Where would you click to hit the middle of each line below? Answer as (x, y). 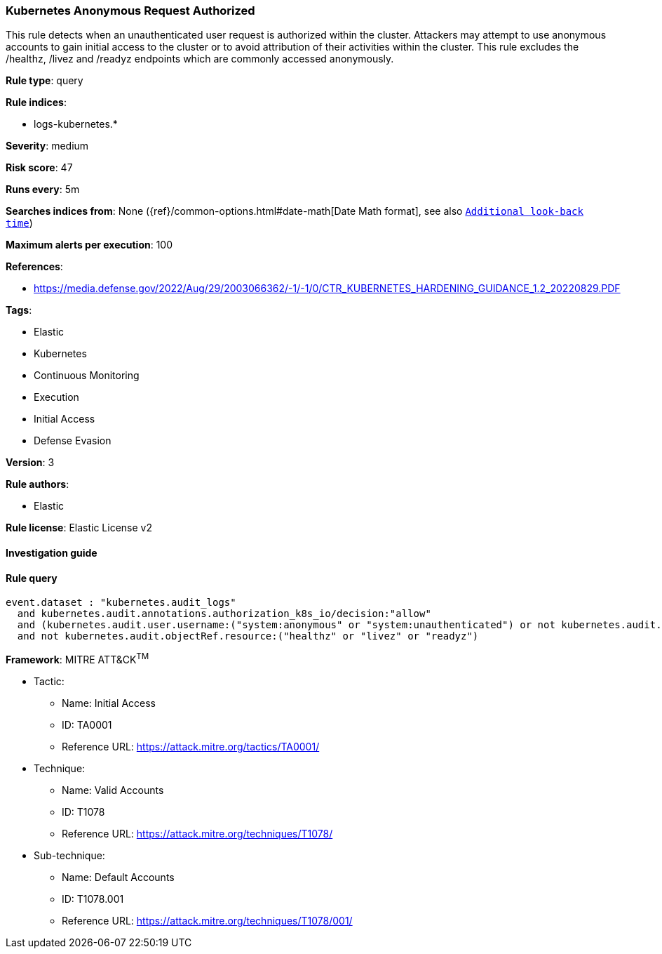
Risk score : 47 (39, 168)
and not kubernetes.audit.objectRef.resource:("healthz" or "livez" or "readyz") (248, 636)
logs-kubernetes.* (76, 124)
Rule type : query (45, 81)
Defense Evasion (73, 441)
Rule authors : (38, 484)
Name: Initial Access (109, 703)
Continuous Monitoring (87, 376)
